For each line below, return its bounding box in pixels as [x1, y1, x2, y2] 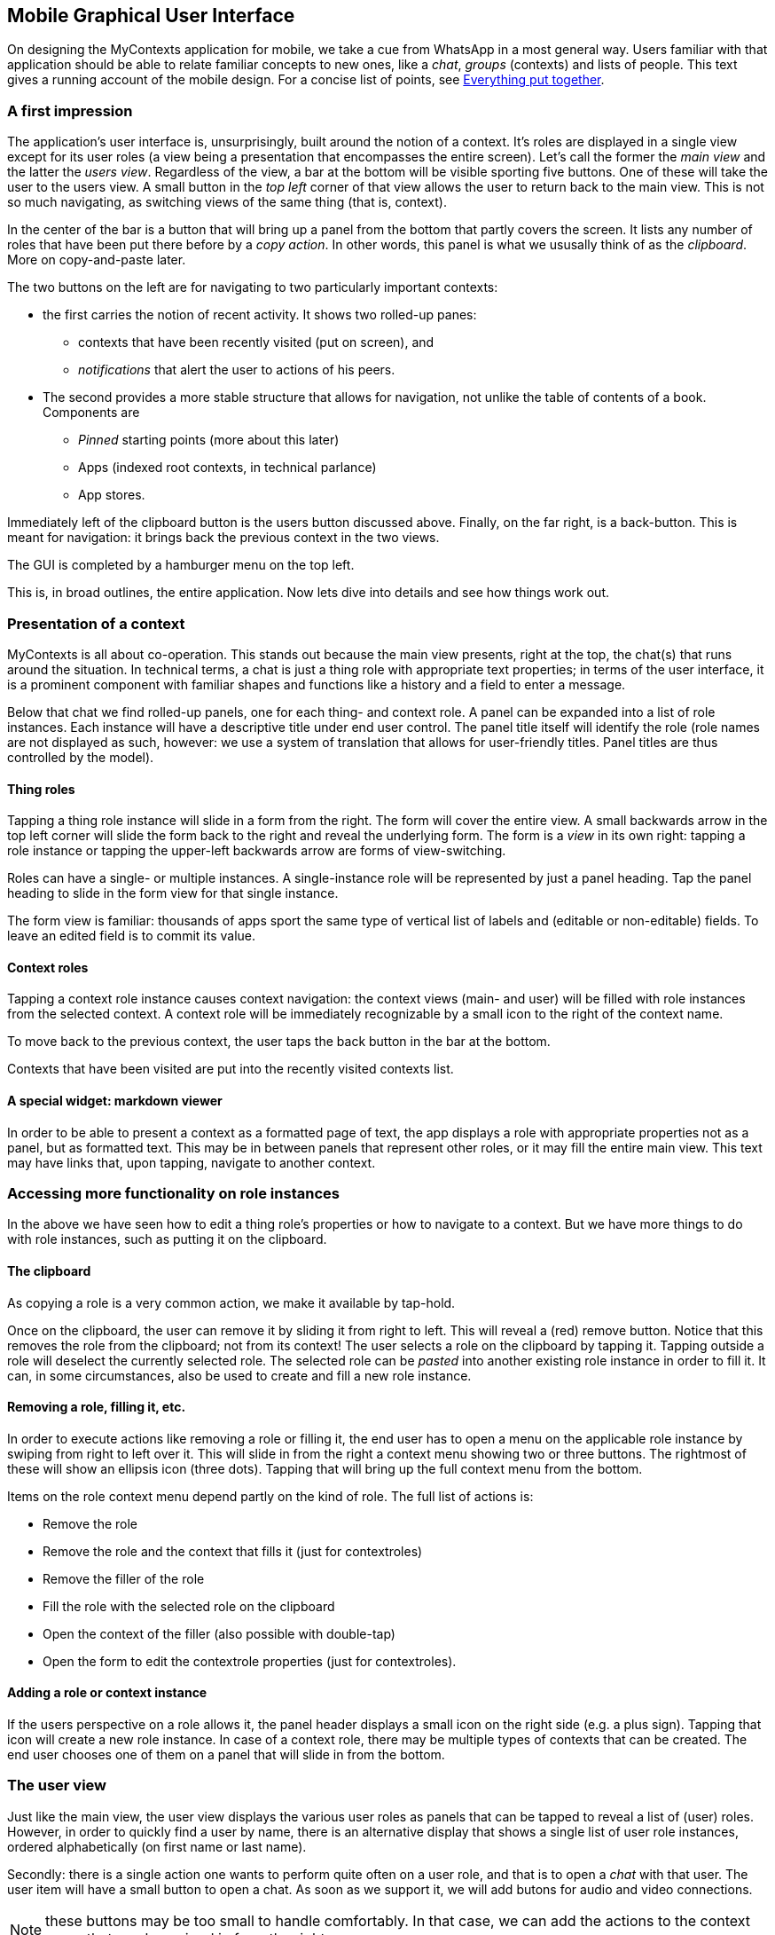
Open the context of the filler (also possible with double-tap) [43, 1625, 395, 1641]
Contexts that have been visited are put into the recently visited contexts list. [7, 1061, 454, 1077]
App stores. [78, 487, 145, 503]
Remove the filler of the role [43, 1570, 205, 1586]
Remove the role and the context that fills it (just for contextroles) [43, 1543, 423, 1559]
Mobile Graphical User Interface [7, 4, 295, 27]
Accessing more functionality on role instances [7, 1184, 340, 1202]
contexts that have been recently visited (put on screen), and [78, 334, 434, 350]
